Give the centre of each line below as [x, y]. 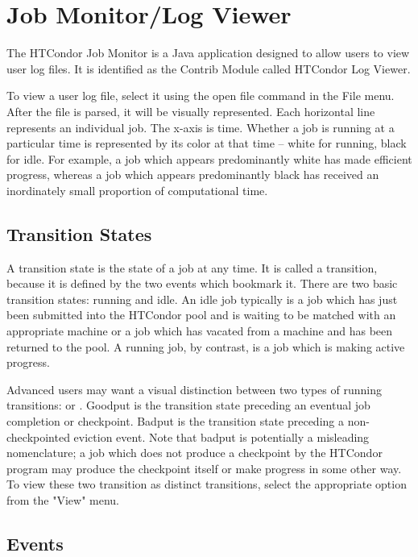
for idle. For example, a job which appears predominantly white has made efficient [209, 158]
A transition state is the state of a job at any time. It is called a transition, [192, 267]
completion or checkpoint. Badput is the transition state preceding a [175, 421]
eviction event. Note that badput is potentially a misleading [221, 436]
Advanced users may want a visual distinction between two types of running [194, 389]
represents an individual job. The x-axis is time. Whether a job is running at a [201, 127]
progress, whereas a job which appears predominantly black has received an [193, 175]
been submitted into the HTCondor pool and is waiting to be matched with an [201, 315]
